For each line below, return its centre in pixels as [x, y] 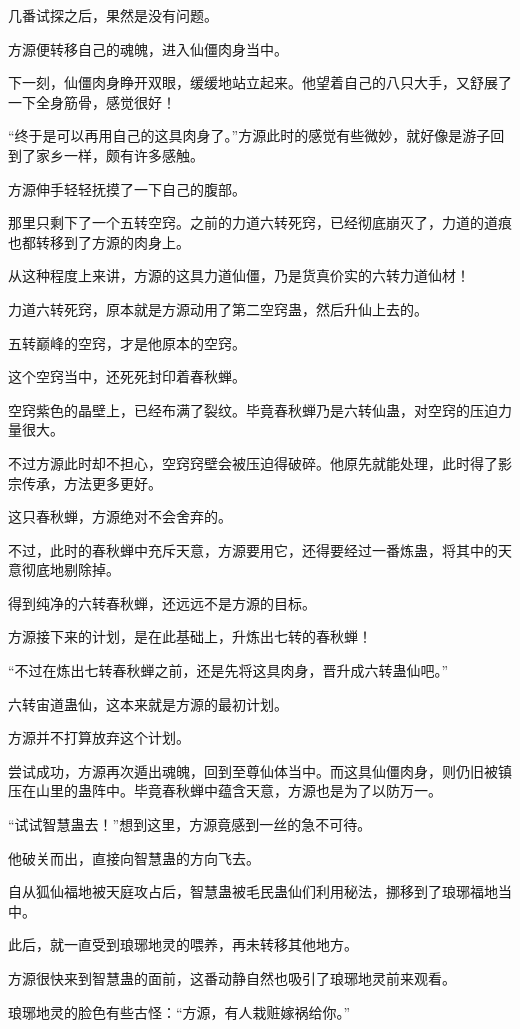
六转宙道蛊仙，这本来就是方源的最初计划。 [148, 703]
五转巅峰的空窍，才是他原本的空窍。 [127, 342]
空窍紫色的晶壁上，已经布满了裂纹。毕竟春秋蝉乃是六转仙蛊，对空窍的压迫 [253, 409]
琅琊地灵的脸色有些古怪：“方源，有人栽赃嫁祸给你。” [179, 1011]
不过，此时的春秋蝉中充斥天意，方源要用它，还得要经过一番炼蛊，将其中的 [253, 549]
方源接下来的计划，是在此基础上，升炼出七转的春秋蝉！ [190, 636]
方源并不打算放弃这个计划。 [99, 737]
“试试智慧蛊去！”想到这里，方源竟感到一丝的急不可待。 [190, 824]
